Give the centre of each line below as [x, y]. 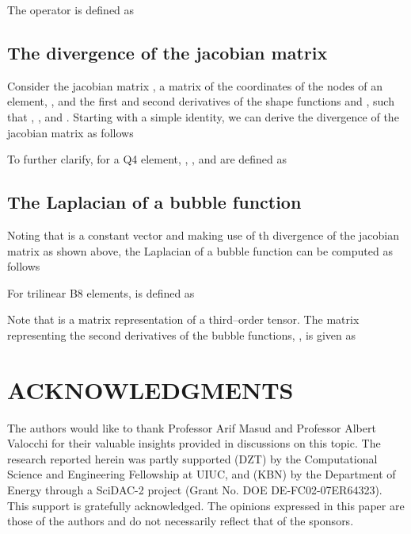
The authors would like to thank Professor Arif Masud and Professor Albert [192, 427]
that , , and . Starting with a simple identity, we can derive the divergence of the [203, 116]
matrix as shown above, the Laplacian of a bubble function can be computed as [200, 250]
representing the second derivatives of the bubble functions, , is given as [182, 334]
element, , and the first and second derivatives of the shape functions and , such [201, 101]
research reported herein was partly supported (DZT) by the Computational [192, 458]
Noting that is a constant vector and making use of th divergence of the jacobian [203, 234]
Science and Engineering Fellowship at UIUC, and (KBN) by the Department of [202, 474]
